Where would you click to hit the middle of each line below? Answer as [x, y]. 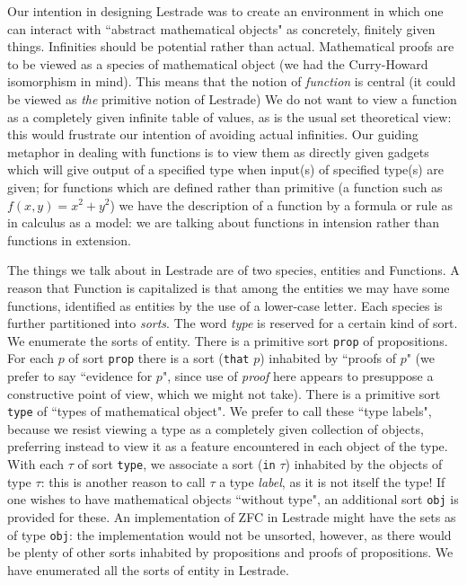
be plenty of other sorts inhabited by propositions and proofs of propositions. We [230, 552]
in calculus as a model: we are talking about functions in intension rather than [224, 222]
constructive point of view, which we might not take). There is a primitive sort [224, 393]
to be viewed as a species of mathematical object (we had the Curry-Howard [218, 63]
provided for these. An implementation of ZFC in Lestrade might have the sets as [232, 516]
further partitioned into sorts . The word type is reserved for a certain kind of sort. [233, 323]
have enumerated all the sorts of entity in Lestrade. [148, 569]
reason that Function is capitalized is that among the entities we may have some [229, 287]
